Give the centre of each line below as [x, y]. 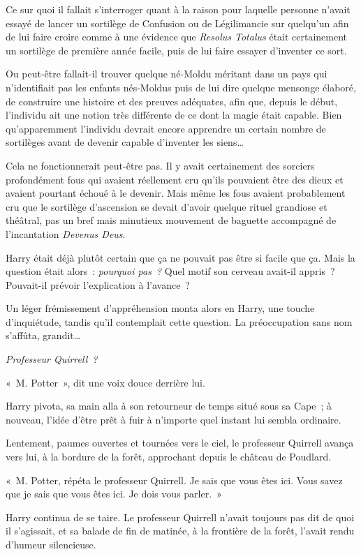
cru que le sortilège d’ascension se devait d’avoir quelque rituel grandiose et [167, 206]
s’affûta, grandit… [43, 335]
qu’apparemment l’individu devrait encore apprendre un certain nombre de [166, 128]
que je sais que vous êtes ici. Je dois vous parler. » [114, 494]
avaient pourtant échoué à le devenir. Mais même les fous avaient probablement [176, 193]
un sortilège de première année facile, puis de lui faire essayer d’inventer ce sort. [176, 50]
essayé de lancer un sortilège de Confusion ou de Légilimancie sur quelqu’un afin [177, 23]
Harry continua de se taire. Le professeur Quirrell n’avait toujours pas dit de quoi [180, 517]
